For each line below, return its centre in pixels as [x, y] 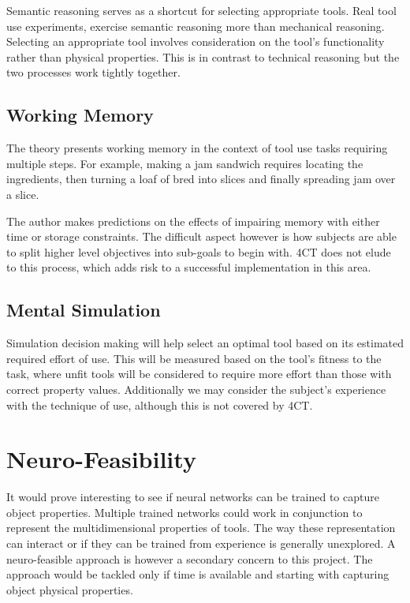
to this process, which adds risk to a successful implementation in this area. [189, 267]
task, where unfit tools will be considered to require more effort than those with [199, 374]
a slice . [23, 194]
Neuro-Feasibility [101, 459]
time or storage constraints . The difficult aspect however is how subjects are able [201, 236]
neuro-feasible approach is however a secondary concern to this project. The [190, 558]
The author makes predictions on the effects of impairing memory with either [193, 221]
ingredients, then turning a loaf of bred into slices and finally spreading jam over [201, 179]
